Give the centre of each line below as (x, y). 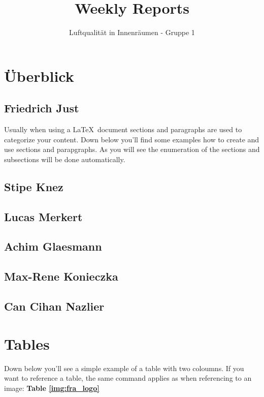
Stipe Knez (34, 186)
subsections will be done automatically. (65, 159)
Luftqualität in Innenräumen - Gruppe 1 (132, 32)
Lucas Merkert (43, 216)
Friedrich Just (42, 108)
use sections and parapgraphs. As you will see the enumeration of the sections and (132, 149)
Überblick (39, 75)
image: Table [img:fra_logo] (52, 388)
